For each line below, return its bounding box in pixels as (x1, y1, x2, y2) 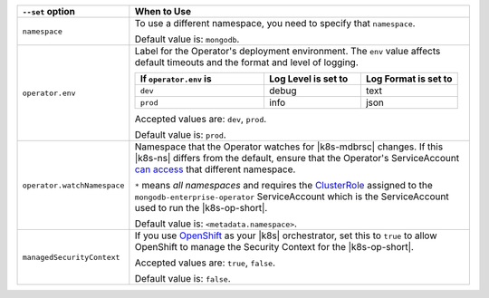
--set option (22, 5, 76, 17)
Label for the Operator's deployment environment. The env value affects (134, 45, 441, 57)
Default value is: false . (134, 273, 231, 284)
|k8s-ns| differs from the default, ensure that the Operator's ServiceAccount (134, 152, 460, 164)
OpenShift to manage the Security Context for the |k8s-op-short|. (134, 241, 414, 253)
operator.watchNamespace (22, 180, 125, 190)
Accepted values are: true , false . (134, 256, 276, 269)
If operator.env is (139, 72, 212, 85)
